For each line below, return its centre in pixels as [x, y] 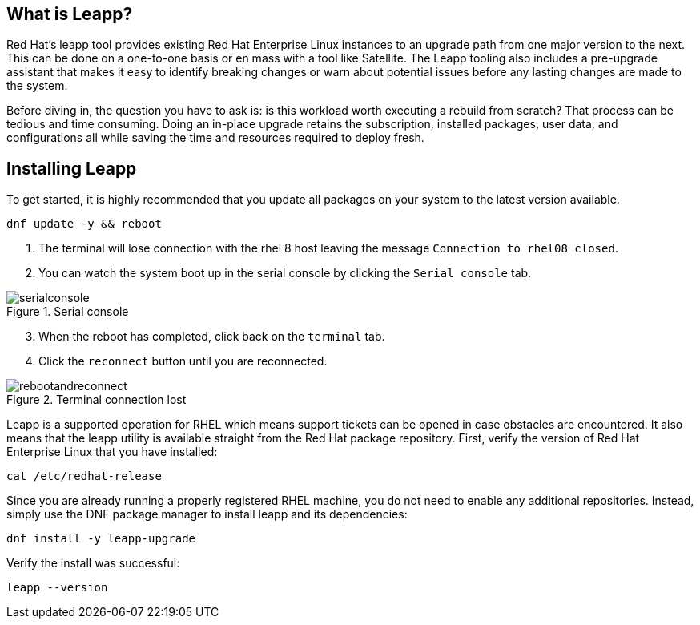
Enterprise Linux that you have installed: [112, 452]
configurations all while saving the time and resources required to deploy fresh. [215, 138]
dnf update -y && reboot [84, 224]
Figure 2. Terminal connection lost [97, 400]
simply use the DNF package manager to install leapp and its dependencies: [207, 514]
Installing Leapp [72, 168]
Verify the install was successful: [93, 563]
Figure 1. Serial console [68, 312]
